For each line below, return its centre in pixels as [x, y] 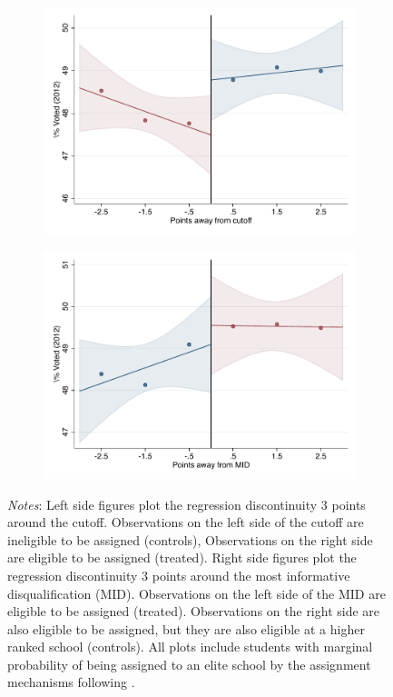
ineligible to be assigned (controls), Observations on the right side [190, 539]
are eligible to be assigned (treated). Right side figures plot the [182, 558]
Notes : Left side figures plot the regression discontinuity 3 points [187, 504]
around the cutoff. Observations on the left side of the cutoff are [186, 522]
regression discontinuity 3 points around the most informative [179, 575]
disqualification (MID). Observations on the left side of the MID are [196, 593]
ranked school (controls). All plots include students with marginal [190, 647]
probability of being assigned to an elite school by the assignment [189, 664]
